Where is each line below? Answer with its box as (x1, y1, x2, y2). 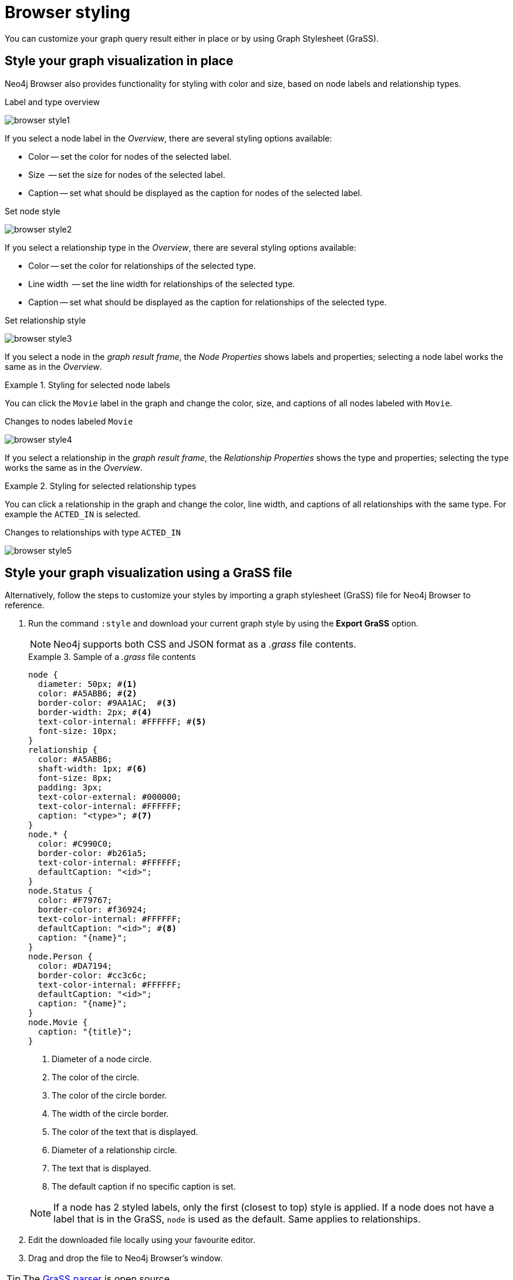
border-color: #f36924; (38, 905, 147, 915)
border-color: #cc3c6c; (38, 971, 147, 981)
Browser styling (5, 2, 131, 22)
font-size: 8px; (38, 773, 113, 783)
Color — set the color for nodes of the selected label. (28, 151, 232, 161)
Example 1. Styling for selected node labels (5, 379, 170, 390)
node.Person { (28, 952, 93, 962)
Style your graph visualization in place (5, 53, 234, 69)
